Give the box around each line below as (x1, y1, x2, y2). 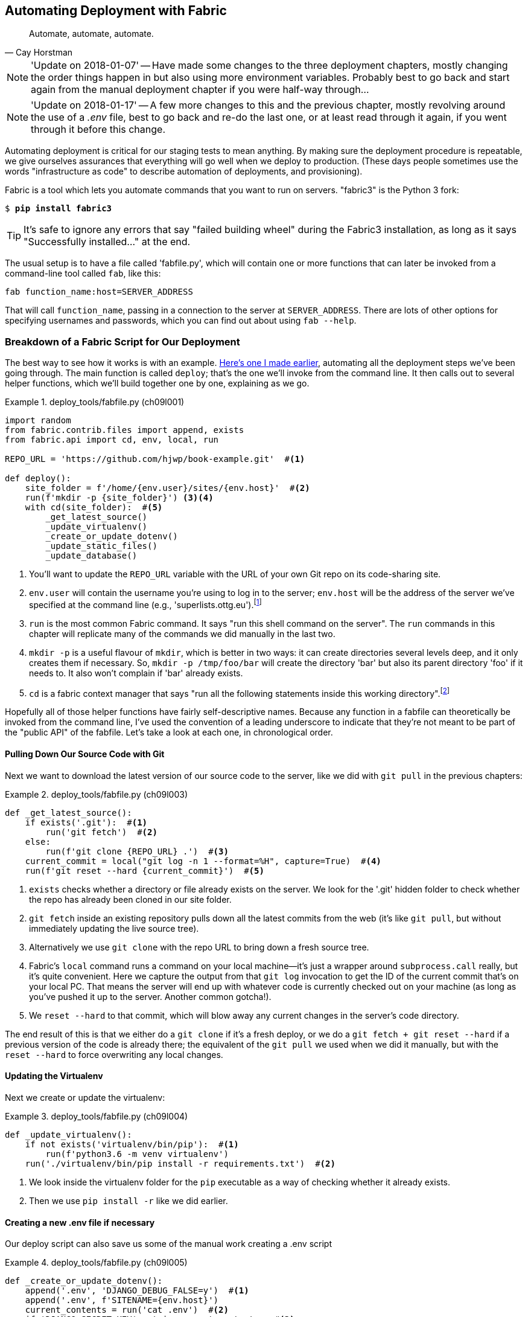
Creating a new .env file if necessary (5, 1217, 155, 1228)
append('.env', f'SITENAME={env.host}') (25, 1295, 219, 1306)
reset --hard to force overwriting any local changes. (5, 1049, 223, 1060)
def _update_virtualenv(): (5, 1129, 132, 1139)
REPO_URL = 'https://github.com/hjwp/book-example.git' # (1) (5, 454, 305, 464)
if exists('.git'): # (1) (25, 817, 148, 827)
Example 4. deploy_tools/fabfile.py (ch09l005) (5, 1257, 188, 1268)
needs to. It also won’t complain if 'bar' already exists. (29, 667, 243, 678)
